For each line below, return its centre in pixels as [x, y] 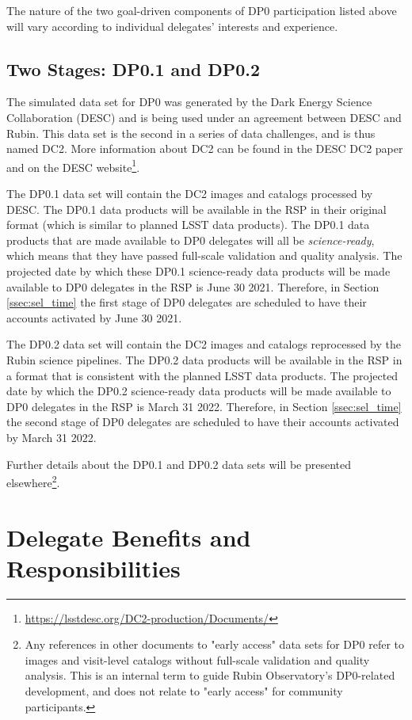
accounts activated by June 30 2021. [94, 317]
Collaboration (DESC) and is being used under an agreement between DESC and [204, 117]
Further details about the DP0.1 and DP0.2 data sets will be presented [179, 464]
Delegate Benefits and [129, 537]
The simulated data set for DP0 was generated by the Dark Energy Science [189, 102]
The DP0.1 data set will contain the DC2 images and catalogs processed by [190, 194]
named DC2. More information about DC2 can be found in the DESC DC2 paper [205, 149]
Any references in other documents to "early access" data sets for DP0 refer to [214, 644]
